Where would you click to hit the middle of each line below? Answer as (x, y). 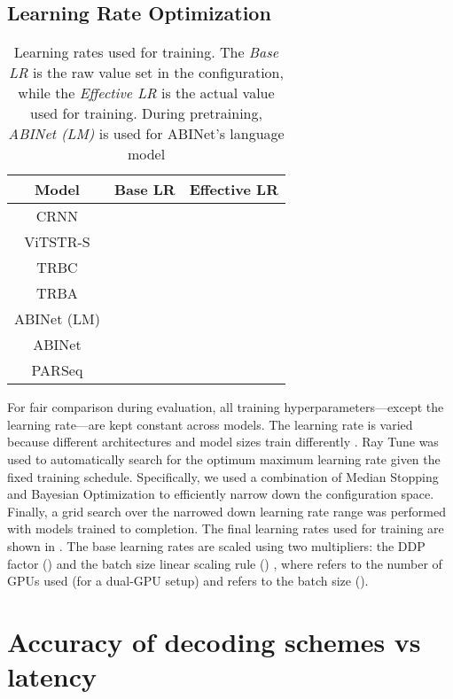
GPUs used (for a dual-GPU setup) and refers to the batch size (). (188, 581)
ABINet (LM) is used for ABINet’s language (146, 134)
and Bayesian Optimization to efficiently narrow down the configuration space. (221, 494)
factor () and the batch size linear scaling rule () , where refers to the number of (225, 563)
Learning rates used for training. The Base (146, 52)
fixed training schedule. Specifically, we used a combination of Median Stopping (223, 476)
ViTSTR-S (57, 242)
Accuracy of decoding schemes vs (214, 641)
